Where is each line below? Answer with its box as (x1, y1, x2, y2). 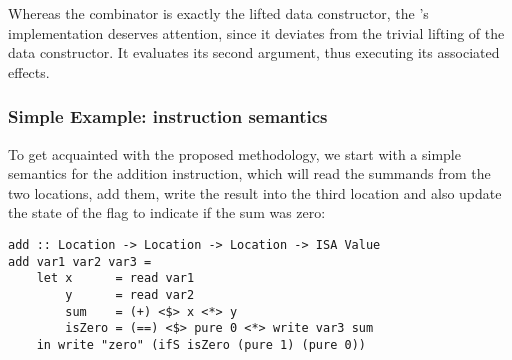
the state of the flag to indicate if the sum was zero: (8, 202, 326, 223)
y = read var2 (65, 287, 195, 302)
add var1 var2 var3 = (8, 254, 152, 269)
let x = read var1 (36, 271, 195, 286)
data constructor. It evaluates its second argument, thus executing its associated (8, 42, 500, 63)
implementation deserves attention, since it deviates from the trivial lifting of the (8, 22, 505, 43)
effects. (8, 61, 50, 82)
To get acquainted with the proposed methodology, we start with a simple (8, 143, 461, 164)
